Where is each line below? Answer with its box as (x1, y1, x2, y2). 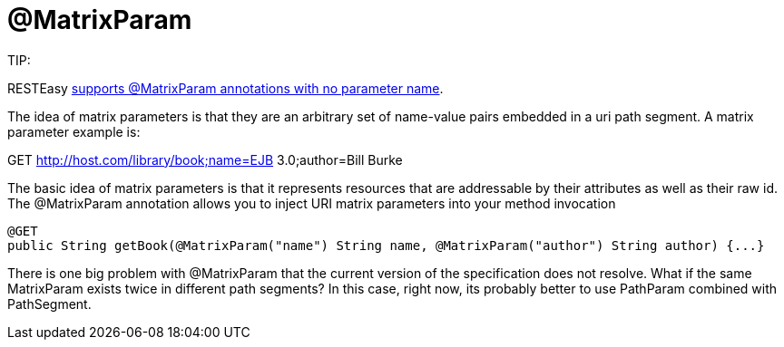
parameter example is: (7, 123, 141, 140)
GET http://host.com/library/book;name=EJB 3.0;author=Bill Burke (7, 151, 403, 168)
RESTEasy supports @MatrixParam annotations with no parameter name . (7, 80, 444, 96)
